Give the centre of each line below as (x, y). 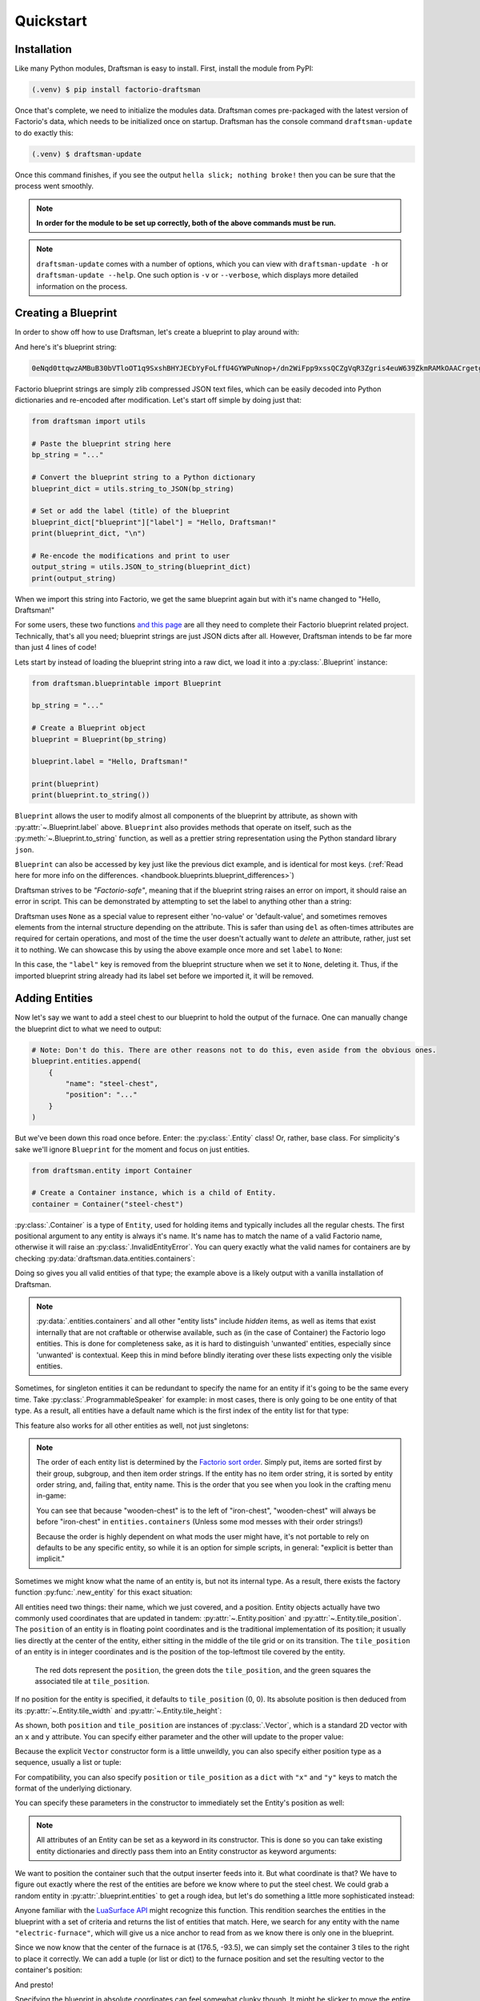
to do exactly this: (44, 133)
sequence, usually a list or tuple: (68, 1762)
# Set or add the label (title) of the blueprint (131, 511)
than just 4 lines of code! (56, 648)
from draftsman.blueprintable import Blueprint (126, 683)
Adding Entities (54, 998)
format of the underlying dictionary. (73, 1788)
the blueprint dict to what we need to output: (88, 1029)
